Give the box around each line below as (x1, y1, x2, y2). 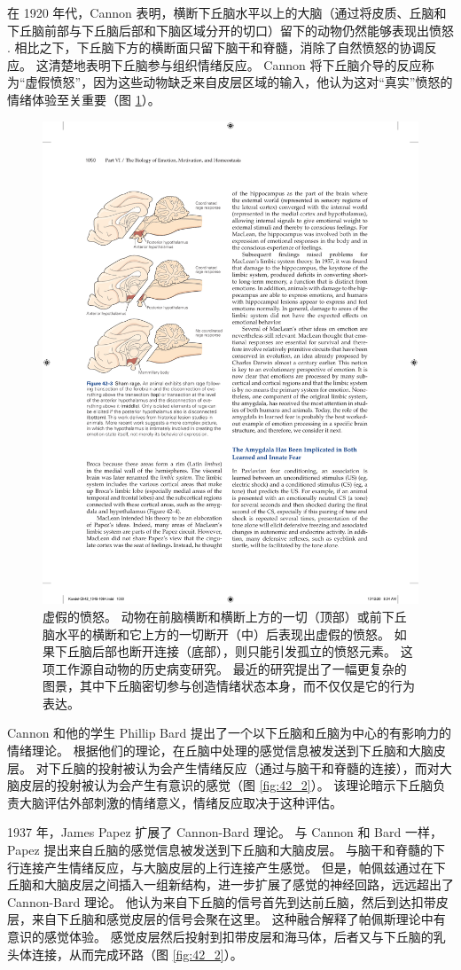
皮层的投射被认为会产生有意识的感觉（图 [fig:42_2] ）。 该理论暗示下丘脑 (19, 776, 434, 794)
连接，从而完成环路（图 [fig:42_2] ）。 (31, 944, 243, 963)
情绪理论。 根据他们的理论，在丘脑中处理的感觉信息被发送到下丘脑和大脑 (7, 741, 434, 760)
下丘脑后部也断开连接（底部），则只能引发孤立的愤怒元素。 (54, 642, 396, 661)
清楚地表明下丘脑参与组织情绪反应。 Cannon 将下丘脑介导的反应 (48, 55, 422, 74)
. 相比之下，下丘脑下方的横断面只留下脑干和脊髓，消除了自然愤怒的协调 (7, 38, 425, 57)
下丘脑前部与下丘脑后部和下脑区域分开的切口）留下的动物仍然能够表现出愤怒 (7, 20, 454, 39)
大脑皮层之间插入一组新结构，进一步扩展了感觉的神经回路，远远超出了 (43, 875, 454, 894)
